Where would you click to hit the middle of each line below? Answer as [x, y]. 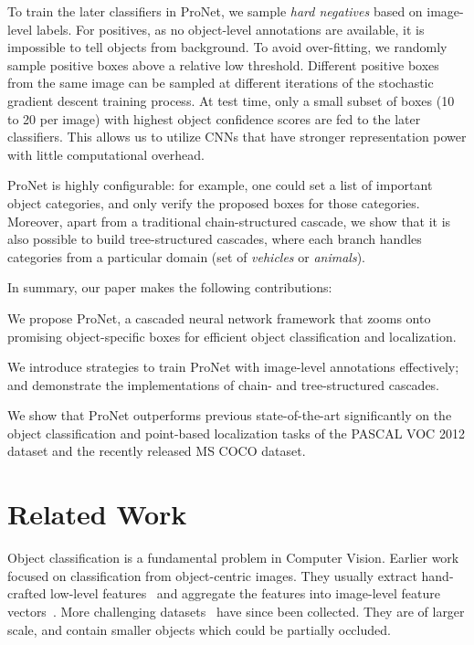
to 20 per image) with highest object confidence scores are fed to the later [214, 118]
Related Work [97, 514]
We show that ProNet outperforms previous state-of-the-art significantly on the [230, 415]
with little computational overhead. [106, 154]
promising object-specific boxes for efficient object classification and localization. [232, 336]
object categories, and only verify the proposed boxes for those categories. [214, 202]
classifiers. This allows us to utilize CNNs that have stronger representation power [237, 137]
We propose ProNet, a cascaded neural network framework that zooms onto [219, 317]
